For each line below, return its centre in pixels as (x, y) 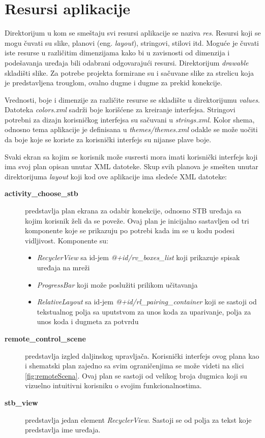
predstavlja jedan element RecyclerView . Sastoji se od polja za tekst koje (138, 419)
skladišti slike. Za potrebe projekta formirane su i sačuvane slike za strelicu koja (129, 72)
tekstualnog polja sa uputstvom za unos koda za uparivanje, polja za (144, 311)
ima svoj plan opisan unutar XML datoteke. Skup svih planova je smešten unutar (131, 166)
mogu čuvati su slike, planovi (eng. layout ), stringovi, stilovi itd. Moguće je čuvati (132, 42)
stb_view (21, 402)
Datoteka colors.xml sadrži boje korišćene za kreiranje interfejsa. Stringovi (120, 109)
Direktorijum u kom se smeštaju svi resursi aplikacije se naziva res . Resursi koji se (133, 33)
